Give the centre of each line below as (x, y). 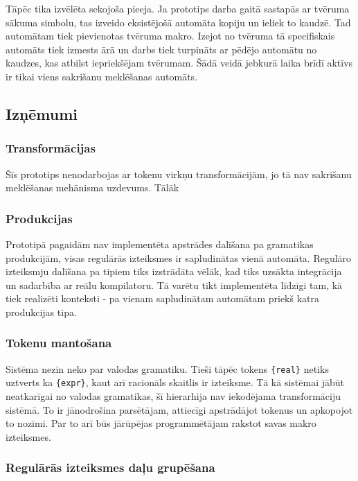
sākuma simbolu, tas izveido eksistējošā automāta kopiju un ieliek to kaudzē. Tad (178, 22)
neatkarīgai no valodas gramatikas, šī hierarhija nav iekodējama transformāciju (173, 396)
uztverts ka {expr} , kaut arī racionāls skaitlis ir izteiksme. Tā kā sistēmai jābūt (175, 382)
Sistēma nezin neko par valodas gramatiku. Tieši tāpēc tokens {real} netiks (167, 368)
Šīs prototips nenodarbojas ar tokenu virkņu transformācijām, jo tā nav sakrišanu (179, 174)
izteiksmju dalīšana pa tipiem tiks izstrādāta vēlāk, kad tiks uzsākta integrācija (174, 271)
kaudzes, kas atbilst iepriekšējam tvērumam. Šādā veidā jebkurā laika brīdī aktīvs (179, 63)
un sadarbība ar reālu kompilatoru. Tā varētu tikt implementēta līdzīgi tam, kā (174, 285)
